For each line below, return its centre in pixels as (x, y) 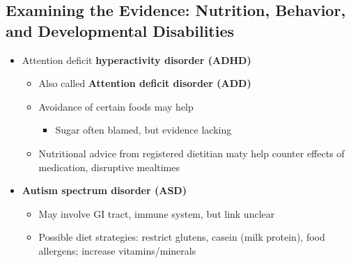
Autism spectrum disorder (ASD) (104, 190)
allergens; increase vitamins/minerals (117, 250)
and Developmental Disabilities (120, 30)
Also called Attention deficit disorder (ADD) (145, 83)
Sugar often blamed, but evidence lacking (143, 130)
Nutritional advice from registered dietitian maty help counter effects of (192, 153)
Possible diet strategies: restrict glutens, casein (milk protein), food (182, 237)
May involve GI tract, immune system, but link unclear (157, 213)
